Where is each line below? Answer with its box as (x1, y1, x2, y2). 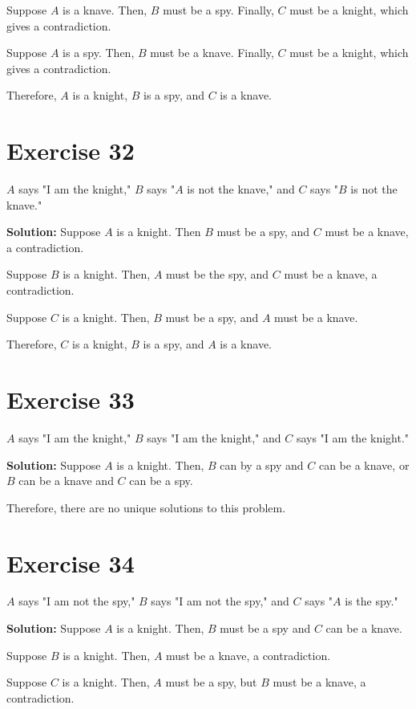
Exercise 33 (6, 383, 135, 416)
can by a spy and (220, 456, 304, 473)
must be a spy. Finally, (163, 2, 274, 18)
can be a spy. (129, 472, 193, 489)
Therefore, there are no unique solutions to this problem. (6, 499, 286, 515)
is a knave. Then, (63, 2, 147, 18)
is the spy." (345, 593, 398, 609)
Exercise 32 (6, 134, 135, 167)
